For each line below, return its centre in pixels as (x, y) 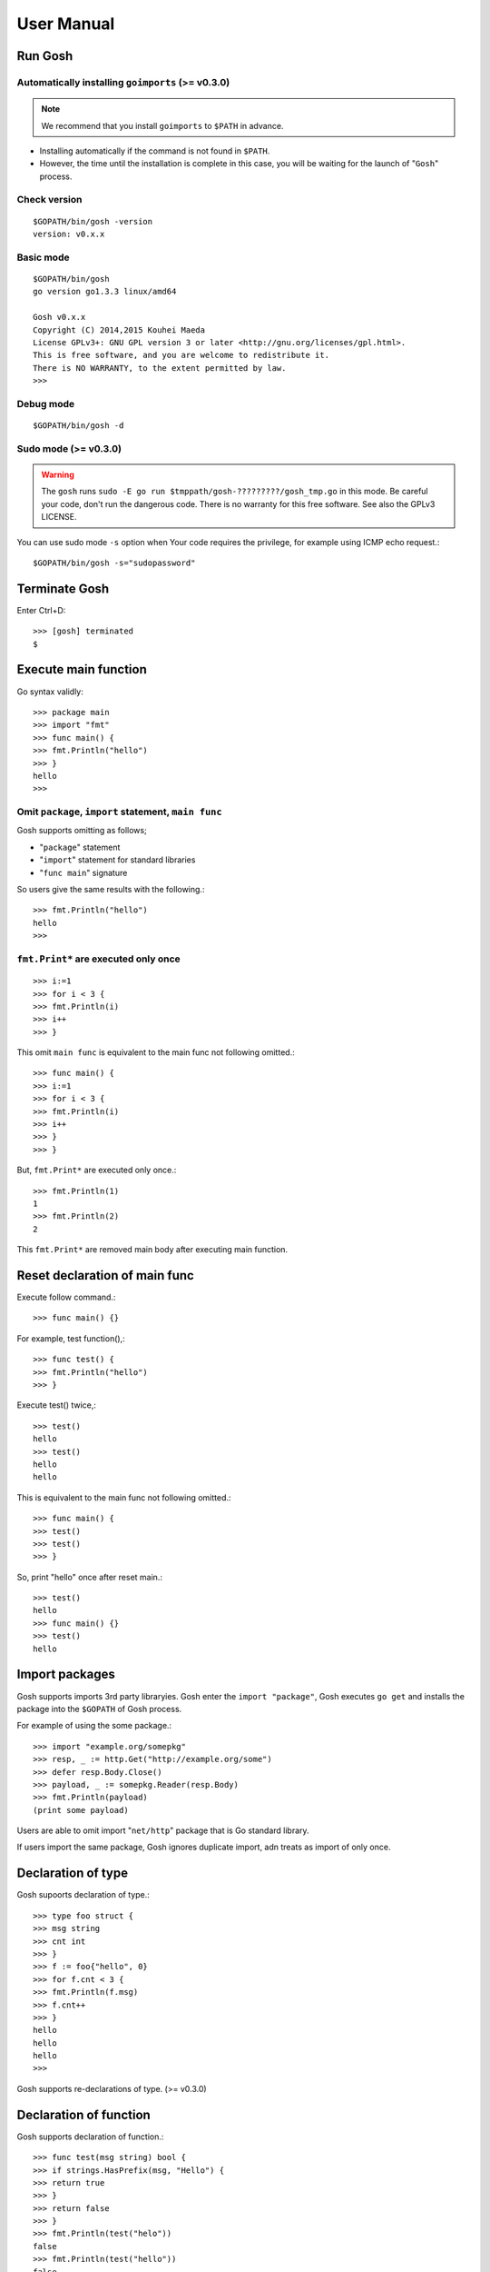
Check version (49, 200)
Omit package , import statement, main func (119, 812)
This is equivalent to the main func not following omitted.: (124, 1497)
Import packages (66, 1674)
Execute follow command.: (66, 1297)
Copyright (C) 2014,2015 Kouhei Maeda (119, 330)
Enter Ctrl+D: (41, 610)
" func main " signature (83, 872)
